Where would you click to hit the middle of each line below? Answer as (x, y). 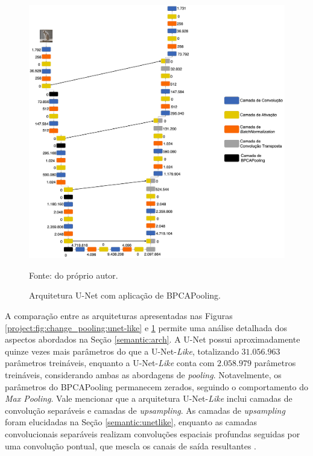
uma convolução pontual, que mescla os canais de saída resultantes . (131, 445)
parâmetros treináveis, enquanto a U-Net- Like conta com (110, 363)
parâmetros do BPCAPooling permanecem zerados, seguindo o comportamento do (157, 386)
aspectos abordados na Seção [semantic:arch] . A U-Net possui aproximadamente (153, 339)
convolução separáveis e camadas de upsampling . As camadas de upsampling (145, 410)
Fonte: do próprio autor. (74, 275)
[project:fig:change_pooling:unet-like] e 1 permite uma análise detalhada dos (146, 327)
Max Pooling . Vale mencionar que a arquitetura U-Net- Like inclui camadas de (149, 398)
